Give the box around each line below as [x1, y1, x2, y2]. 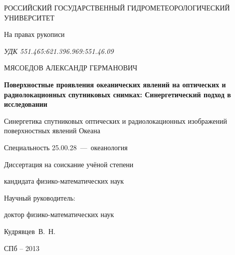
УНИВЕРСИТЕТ [4, 12, 55, 22]
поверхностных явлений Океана [4, 125, 101, 136]
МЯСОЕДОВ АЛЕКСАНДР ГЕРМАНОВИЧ [4, 62, 138, 73]
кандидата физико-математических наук [4, 176, 124, 186]
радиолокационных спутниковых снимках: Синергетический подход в [4, 89, 231, 99]
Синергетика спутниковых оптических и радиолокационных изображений [4, 115, 227, 126]
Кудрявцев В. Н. [4, 226, 56, 236]
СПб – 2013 [4, 243, 39, 253]
